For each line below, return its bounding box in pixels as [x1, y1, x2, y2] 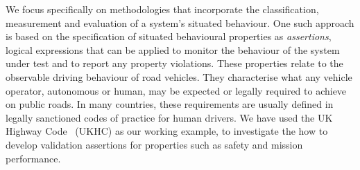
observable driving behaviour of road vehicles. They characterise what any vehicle [6, 69, 352, 84]
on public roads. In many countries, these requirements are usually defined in [6, 97, 334, 111]
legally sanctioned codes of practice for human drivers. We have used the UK [6, 110, 333, 124]
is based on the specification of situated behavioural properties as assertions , [6, 29, 332, 44]
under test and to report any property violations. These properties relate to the [6, 56, 343, 70]
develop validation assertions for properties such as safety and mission [6, 137, 303, 151]
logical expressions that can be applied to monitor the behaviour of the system [6, 42, 340, 57]
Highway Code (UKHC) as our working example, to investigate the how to [6, 124, 328, 138]
